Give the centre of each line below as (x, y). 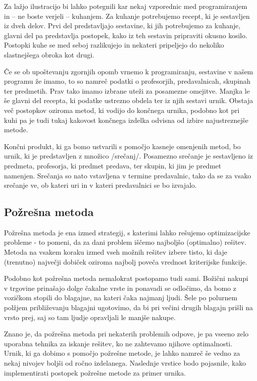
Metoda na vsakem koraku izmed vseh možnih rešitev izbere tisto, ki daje (116, 252)
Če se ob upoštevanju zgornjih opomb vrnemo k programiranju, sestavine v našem (129, 71)
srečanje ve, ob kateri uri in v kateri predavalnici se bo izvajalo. (101, 185)
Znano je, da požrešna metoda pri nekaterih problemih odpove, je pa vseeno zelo (126, 334)
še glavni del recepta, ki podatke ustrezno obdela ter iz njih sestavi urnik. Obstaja (129, 100)
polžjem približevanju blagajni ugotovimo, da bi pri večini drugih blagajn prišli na (128, 307)
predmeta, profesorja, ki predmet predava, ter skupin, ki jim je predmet (113, 165)
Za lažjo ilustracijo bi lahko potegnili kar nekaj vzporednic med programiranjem (126, 6)
